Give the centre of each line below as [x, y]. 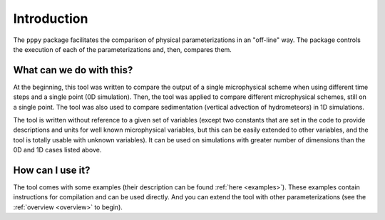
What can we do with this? [73, 70]
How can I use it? [52, 170]
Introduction [51, 19]
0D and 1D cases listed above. [57, 150]
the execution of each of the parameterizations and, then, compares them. [122, 49]
